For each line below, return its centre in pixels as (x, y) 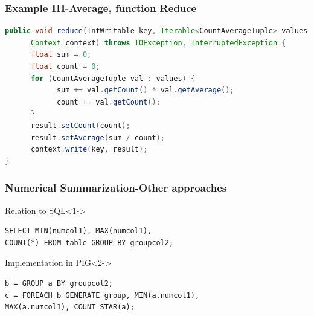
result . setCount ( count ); (80, 125)
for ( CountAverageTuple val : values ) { (113, 78)
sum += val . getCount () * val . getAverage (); (145, 90)
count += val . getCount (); (108, 102)
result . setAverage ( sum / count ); (98, 137)
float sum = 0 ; (61, 55)
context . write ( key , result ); (89, 150)
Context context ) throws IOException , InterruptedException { (158, 43)
